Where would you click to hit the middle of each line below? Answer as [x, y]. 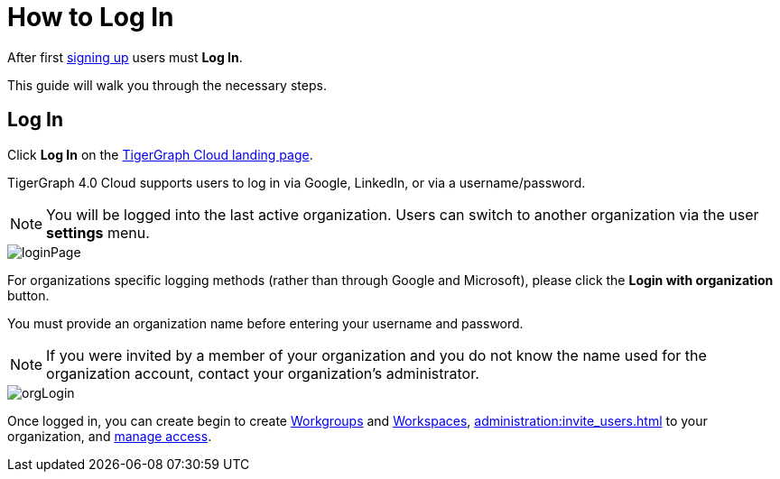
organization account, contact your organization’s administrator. [263, 373]
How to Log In [91, 17]
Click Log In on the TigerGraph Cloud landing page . [160, 154]
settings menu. [98, 232]
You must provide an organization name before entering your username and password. [265, 323]
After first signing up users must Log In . [125, 57]
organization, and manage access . [110, 436]
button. [28, 295]
